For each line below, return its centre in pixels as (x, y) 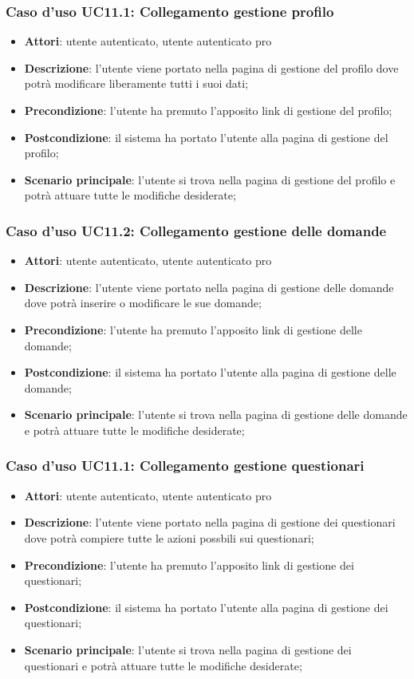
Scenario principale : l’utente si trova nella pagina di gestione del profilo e (210, 179)
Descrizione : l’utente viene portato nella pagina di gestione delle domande (209, 287)
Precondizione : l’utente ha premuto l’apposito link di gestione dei (189, 565)
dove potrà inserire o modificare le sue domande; (143, 303)
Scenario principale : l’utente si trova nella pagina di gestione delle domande (216, 415)
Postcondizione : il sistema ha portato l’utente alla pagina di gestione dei (206, 607)
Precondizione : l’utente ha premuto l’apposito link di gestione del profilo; (208, 110)
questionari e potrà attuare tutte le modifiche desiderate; (163, 665)
